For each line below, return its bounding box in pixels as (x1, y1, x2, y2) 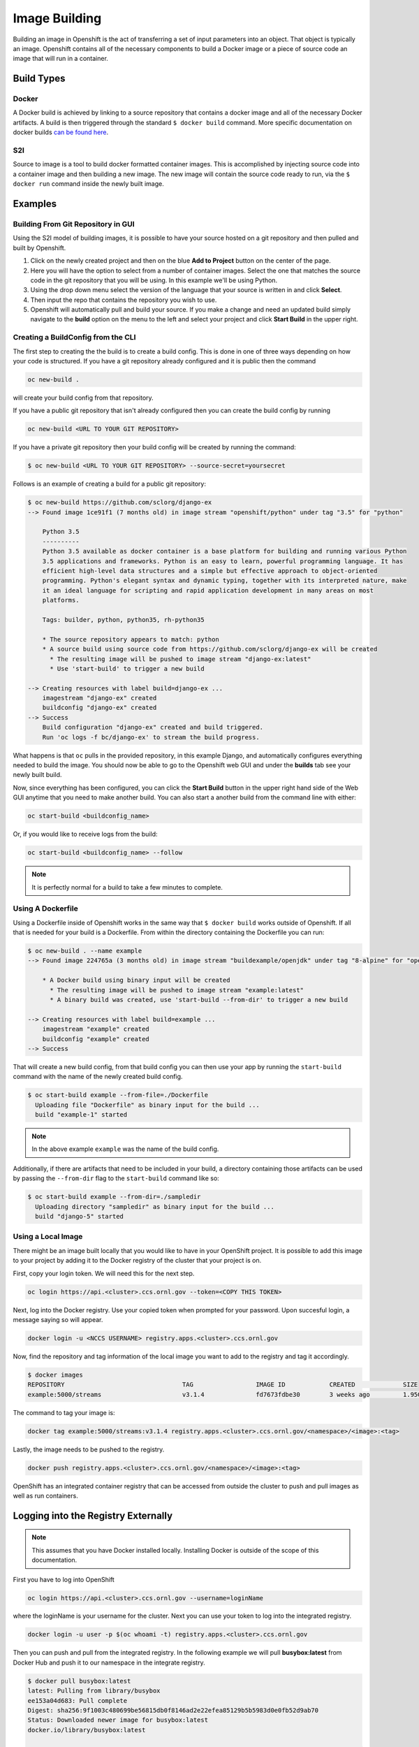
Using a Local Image (13, 1232, 83, 1242)
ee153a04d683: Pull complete (27, 1697, 128, 1704)
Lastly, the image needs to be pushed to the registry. (13, 1445, 165, 1454)
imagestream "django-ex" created (42, 694, 157, 702)
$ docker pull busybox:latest (27, 1677, 131, 1685)
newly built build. (13, 771, 62, 779)
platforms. (42, 596, 80, 604)
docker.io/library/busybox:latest (27, 1726, 146, 1734)
